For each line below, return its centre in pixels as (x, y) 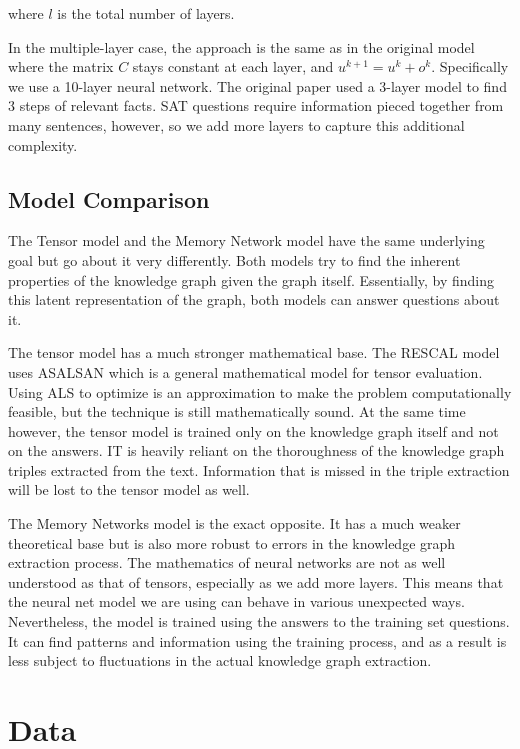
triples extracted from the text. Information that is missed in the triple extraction (259, 469)
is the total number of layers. (146, 13)
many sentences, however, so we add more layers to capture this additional (236, 124)
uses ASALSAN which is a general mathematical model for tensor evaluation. (245, 371)
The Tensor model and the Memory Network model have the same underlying (246, 240)
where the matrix (61, 66)
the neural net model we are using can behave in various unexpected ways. (236, 601)
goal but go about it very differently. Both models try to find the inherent (234, 259)
